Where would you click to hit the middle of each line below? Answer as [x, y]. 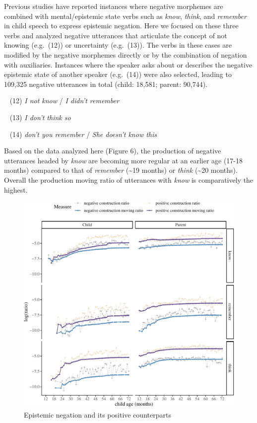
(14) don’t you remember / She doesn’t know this [83, 134]
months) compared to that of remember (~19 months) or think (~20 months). [121, 170]
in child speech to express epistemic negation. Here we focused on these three [121, 26]
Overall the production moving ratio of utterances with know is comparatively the [129, 179]
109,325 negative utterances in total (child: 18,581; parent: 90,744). [106, 84]
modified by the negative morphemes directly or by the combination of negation [126, 54]
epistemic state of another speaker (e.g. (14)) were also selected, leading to [118, 74]
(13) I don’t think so [40, 117]
